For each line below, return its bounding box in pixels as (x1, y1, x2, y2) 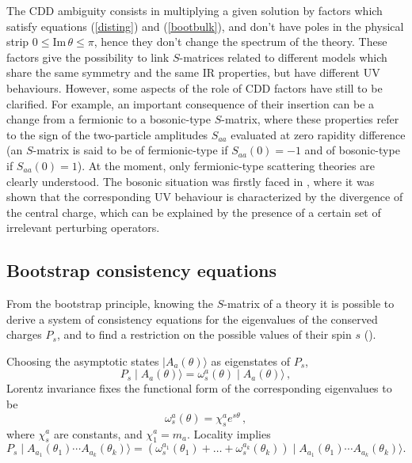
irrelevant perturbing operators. (6, 219, 160, 236)
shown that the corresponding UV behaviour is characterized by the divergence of (6, 188, 403, 205)
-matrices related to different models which (179, 48, 387, 65)
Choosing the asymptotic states (6, 352, 159, 369)
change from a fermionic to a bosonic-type (6, 111, 211, 127)
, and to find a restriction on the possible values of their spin (56, 326, 352, 343)
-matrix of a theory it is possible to (223, 295, 395, 312)
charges (6, 326, 42, 343)
